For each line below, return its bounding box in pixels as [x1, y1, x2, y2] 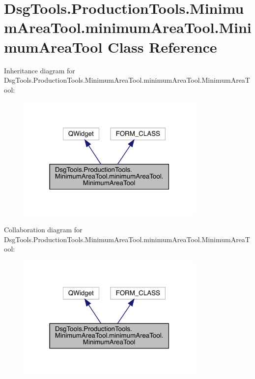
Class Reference [108, 36, 217, 57]
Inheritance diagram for [4, 65, 75, 75]
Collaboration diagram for [4, 224, 83, 235]
